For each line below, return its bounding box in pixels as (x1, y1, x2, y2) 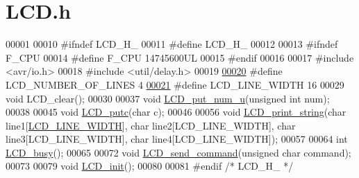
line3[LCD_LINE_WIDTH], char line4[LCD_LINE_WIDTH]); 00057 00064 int (6, 132, 348, 146)
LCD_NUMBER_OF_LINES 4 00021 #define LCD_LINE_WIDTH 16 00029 (6, 77, 344, 91)
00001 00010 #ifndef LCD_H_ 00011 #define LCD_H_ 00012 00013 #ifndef (6, 37, 338, 51)
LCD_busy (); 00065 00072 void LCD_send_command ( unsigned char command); (6, 145, 351, 159)
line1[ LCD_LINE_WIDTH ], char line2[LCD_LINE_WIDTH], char (6, 118, 296, 132)
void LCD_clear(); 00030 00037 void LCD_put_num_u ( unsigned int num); (6, 91, 330, 105)
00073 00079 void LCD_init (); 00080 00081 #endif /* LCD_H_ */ (6, 159, 294, 173)
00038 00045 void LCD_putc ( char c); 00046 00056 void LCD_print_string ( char (6, 105, 347, 119)
